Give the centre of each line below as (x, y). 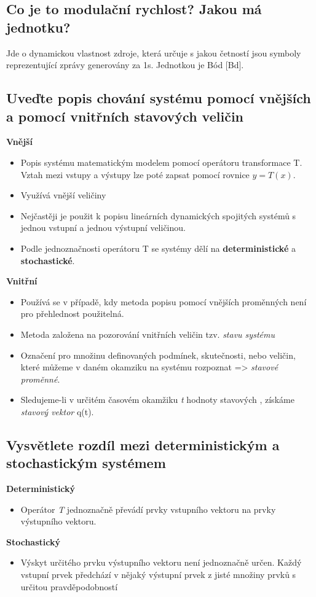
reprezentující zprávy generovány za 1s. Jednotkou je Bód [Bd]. (125, 65)
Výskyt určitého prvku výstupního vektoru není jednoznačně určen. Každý (161, 562)
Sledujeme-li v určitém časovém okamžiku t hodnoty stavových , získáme (157, 400)
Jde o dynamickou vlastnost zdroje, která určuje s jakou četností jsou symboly (154, 53)
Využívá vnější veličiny (63, 195)
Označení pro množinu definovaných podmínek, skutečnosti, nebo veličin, (158, 355)
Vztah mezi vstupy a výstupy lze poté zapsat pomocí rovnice (135, 174)
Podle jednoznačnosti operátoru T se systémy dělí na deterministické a (158, 248)
